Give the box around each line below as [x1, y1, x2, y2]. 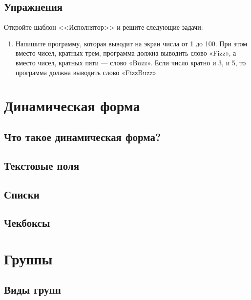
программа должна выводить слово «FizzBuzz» [15, 67, 157, 77]
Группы [4, 248, 53, 268]
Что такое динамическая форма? [4, 129, 161, 144]
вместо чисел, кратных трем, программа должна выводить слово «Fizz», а [15, 48, 236, 58]
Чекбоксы [4, 215, 50, 230]
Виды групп [4, 282, 61, 297]
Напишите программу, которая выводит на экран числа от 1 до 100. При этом [15, 38, 248, 48]
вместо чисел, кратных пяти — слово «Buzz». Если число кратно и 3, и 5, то [15, 57, 246, 67]
